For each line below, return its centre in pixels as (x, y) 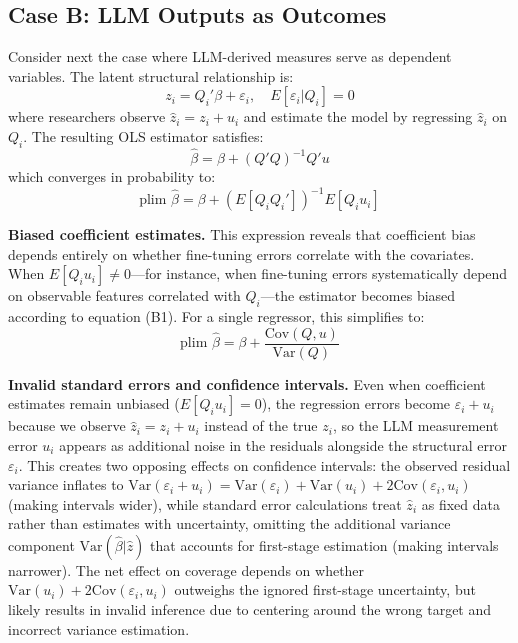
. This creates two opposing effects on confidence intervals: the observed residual (264, 464)
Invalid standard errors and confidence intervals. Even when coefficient (247, 383)
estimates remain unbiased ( (94, 403)
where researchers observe (87, 116)
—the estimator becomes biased (358, 295)
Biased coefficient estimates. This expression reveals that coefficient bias (242, 234)
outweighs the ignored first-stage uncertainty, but (325, 589)
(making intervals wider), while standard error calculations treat (205, 503)
